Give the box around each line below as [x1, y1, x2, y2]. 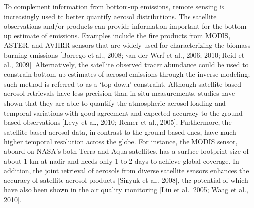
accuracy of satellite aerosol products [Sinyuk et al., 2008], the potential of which [4, 175, 248, 185]
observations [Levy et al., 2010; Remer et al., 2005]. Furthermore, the [23, 117, 232, 127]
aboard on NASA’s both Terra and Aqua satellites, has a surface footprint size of [4, 146, 249, 156]
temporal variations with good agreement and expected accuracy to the [4, 107, 220, 118]
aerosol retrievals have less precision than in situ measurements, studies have [4, 88, 235, 98]
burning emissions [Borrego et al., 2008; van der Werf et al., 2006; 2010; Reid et [4, 49, 245, 59]
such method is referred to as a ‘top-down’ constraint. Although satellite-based [4, 78, 242, 89]
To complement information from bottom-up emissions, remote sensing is [4, 1, 224, 11]
